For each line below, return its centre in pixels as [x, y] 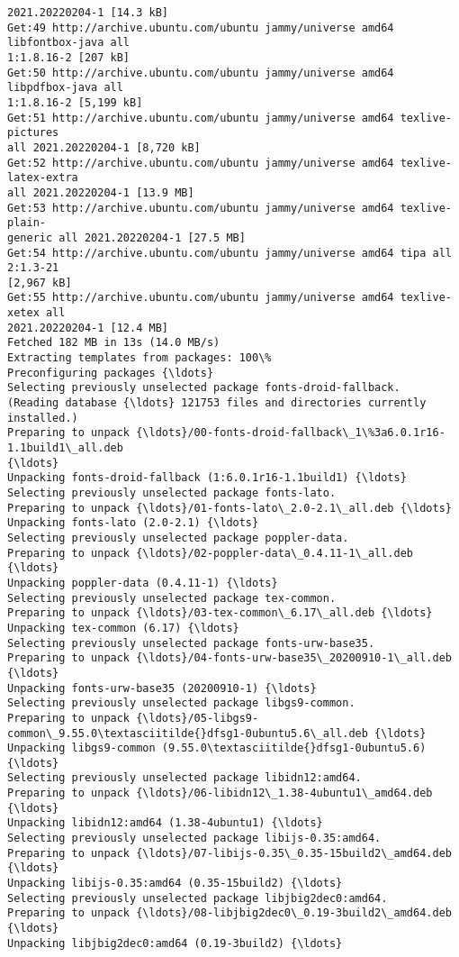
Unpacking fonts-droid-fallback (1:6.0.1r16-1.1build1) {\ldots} [207, 478]
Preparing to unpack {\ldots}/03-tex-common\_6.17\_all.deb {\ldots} [220, 613]
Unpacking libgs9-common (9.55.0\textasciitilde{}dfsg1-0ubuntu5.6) [217, 748]
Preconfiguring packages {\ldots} [111, 373]
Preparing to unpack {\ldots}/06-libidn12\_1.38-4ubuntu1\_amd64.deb [220, 793]
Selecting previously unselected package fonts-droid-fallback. [204, 388]
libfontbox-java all [69, 43]
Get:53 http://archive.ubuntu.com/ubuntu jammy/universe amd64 [201, 208]
